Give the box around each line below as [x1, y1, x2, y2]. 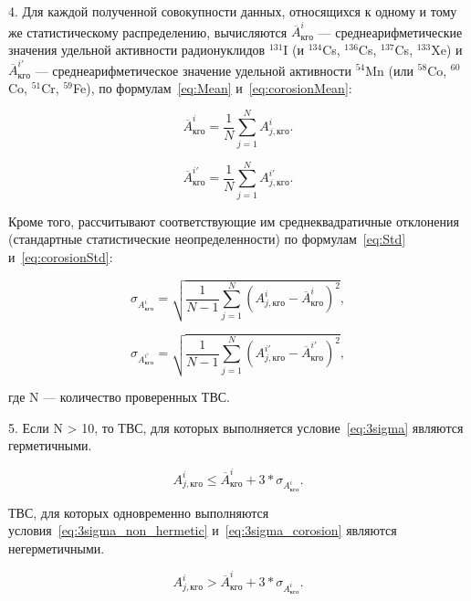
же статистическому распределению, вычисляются [8, 22, 288, 41]
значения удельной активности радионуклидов [8, 39, 266, 58]
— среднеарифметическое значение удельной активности [35, 60, 351, 79]
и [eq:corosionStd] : [8, 247, 113, 266]
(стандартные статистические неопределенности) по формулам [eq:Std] [8, 229, 406, 248]
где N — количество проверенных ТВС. [8, 387, 230, 406]
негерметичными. [8, 538, 105, 557]
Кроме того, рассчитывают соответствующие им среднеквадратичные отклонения [8, 211, 459, 230]
